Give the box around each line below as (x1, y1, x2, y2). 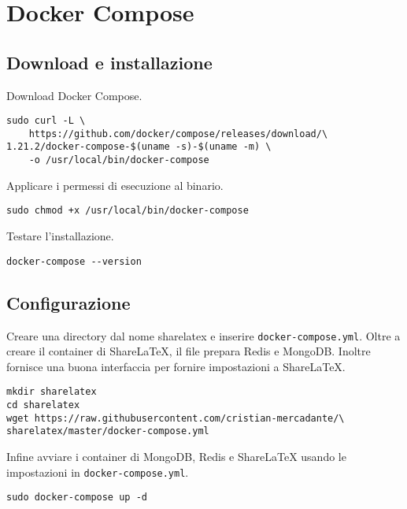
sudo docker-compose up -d (6, 492, 147, 503)
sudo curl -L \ (6, 115, 86, 127)
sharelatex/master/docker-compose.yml (6, 425, 209, 437)
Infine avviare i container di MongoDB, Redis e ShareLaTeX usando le (6, 448, 346, 464)
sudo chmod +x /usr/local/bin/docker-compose (6, 205, 249, 217)
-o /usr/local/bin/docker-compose (28, 154, 209, 166)
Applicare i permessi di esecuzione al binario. (6, 176, 224, 193)
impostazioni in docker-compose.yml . (6, 463, 189, 480)
